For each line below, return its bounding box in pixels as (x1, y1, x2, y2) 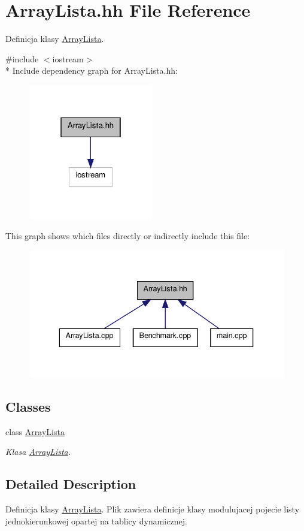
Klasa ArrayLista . (5, 445, 71, 458)
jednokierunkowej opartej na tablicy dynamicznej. (5, 514, 187, 527)
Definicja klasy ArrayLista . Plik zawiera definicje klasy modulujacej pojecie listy (5, 503, 300, 515)
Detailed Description (5, 475, 136, 493)
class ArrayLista (5, 425, 65, 438)
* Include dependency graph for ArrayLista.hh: (5, 64, 178, 77)
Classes (5, 397, 51, 415)
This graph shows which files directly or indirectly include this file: (5, 230, 250, 242)
